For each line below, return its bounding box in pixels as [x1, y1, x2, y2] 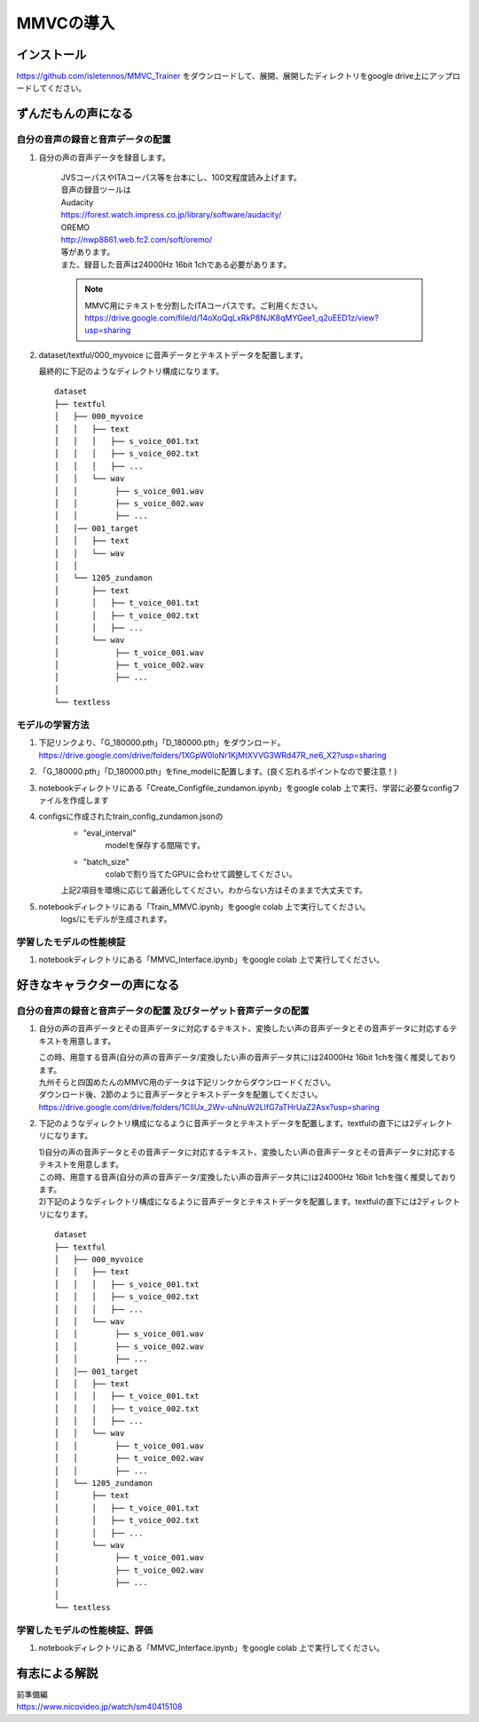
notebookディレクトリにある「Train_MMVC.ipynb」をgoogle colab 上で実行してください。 [38, 901, 371, 912]
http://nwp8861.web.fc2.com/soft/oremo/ [60, 234, 213, 244]
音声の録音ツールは [60, 185, 131, 195]
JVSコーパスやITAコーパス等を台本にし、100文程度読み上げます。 [60, 172, 302, 182]
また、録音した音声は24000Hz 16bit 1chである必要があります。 [60, 258, 292, 270]
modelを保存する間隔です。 [105, 840, 206, 851]
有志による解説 [16, 1665, 98, 1680]
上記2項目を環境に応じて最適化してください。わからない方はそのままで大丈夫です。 [60, 885, 368, 896]
